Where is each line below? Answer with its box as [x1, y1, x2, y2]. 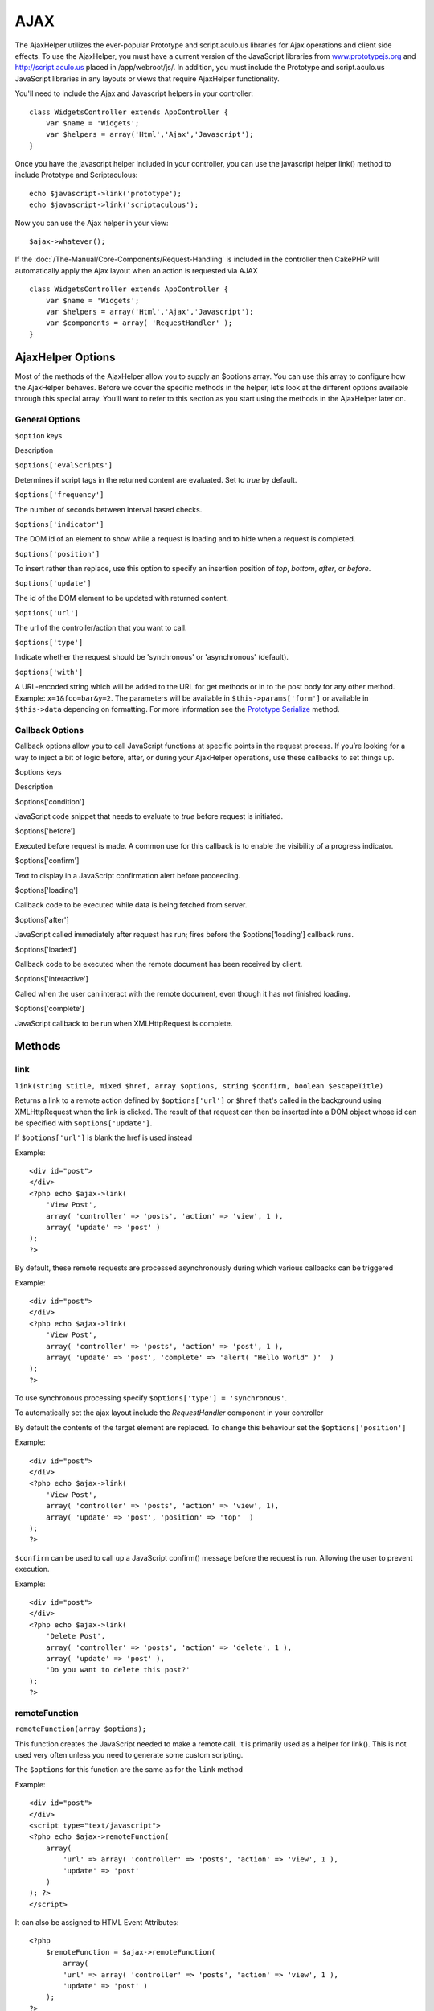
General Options [14, 414, 80, 426]
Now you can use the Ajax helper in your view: [14, 218, 169, 228]
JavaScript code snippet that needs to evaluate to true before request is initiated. [14, 812, 284, 821]
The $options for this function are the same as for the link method [14, 1765, 244, 1775]
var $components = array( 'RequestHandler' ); [45, 319, 233, 327]
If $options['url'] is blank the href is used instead [14, 1133, 193, 1142]
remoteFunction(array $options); [14, 1725, 147, 1733]
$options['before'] [14, 826, 76, 836]
